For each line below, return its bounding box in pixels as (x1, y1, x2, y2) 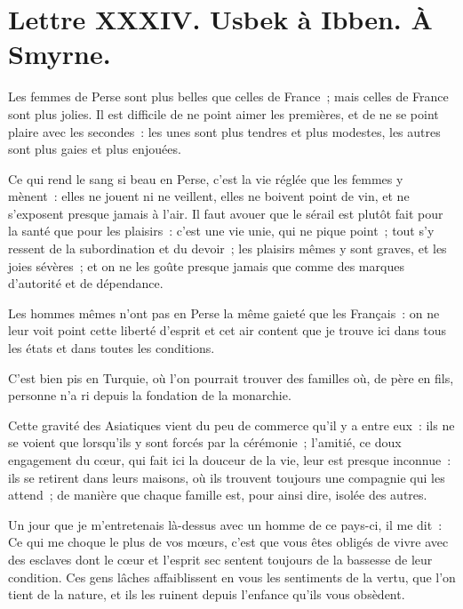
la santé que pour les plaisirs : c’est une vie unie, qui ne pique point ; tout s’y (8, 221, 435, 240)
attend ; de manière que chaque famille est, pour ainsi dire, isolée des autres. (8, 485, 427, 504)
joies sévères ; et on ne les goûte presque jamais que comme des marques (8, 256, 404, 275)
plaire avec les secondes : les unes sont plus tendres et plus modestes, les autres (8, 122, 441, 140)
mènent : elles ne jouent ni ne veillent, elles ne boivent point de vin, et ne (8, 187, 410, 205)
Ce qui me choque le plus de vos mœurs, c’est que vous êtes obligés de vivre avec (8, 533, 449, 551)
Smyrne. (8, 36, 111, 72)
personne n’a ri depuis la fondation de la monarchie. (8, 386, 291, 405)
